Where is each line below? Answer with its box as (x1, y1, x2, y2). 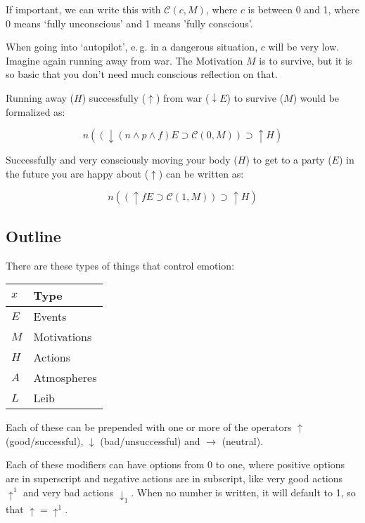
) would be (293, 90, 340, 105)
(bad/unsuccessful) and (100, 433, 200, 448)
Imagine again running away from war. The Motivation (6, 53, 243, 67)
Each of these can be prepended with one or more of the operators (6, 420, 292, 435)
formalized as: (6, 104, 65, 119)
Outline (6, 225, 61, 246)
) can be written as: (158, 166, 244, 180)
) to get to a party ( (245, 152, 332, 167)
